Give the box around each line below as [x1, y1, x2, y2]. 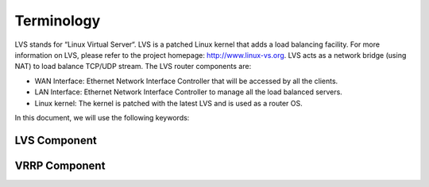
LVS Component [14, 133, 97, 147]
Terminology [14, 12, 101, 29]
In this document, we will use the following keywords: [14, 113, 190, 122]
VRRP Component [14, 158, 106, 172]
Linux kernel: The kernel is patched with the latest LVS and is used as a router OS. [34, 98, 303, 108]
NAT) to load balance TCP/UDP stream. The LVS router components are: [14, 62, 252, 71]
